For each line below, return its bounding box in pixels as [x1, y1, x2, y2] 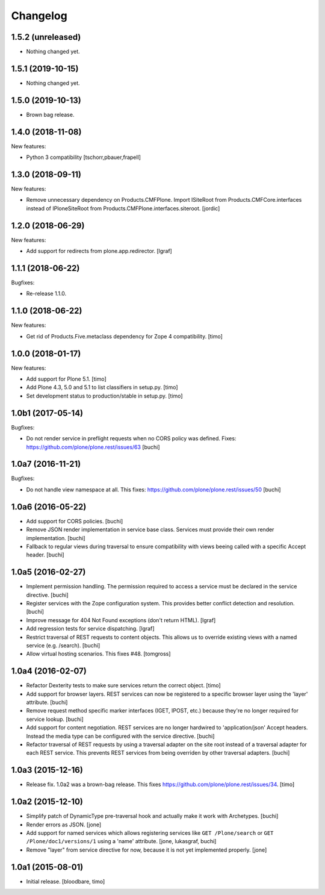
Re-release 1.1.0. [26, 290, 67, 298]
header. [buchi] [26, 551, 64, 558]
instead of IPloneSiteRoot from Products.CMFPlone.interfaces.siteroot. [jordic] [26, 205, 220, 212]
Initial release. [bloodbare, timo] [26, 878, 105, 885]
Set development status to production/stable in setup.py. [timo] [26, 392, 183, 399]
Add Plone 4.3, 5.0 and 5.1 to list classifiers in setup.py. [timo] [26, 384, 178, 391]
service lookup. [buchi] [26, 716, 84, 723]
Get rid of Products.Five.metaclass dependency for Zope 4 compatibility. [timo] [26, 332, 223, 340]
